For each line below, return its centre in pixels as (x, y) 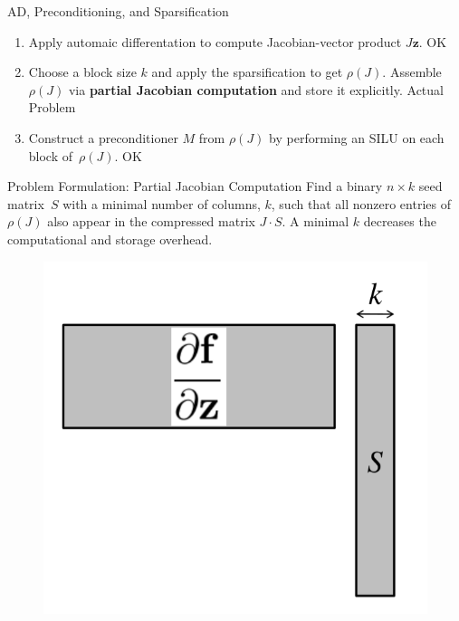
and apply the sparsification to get (247, 72)
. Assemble (412, 72)
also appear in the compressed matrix (151, 221)
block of (51, 155)
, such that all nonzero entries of (361, 203)
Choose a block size (82, 72)
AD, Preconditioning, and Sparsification (118, 11)
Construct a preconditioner (103, 137)
